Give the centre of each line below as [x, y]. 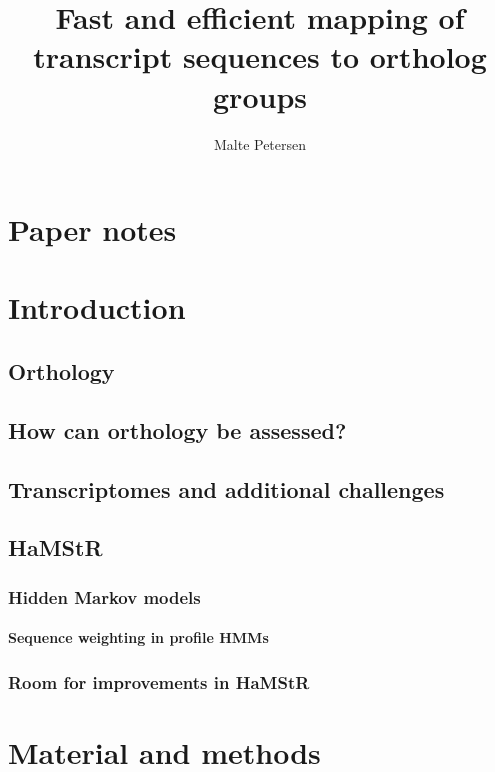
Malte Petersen [260, 143]
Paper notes [92, 229]
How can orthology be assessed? [177, 429]
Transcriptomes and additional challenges [226, 488]
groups [260, 95]
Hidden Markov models [104, 596]
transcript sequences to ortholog [260, 56]
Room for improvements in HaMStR [159, 681]
